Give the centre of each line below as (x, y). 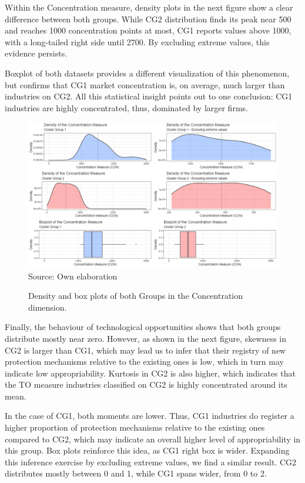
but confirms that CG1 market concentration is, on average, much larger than (145, 84)
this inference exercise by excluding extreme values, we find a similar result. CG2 (151, 462)
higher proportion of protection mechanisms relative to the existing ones (135, 427)
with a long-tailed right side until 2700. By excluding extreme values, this (137, 41)
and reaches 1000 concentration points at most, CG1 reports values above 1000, (148, 30)
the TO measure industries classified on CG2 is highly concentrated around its (146, 384)
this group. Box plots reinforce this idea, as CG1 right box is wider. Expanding (147, 450)
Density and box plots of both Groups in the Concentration (136, 296)
